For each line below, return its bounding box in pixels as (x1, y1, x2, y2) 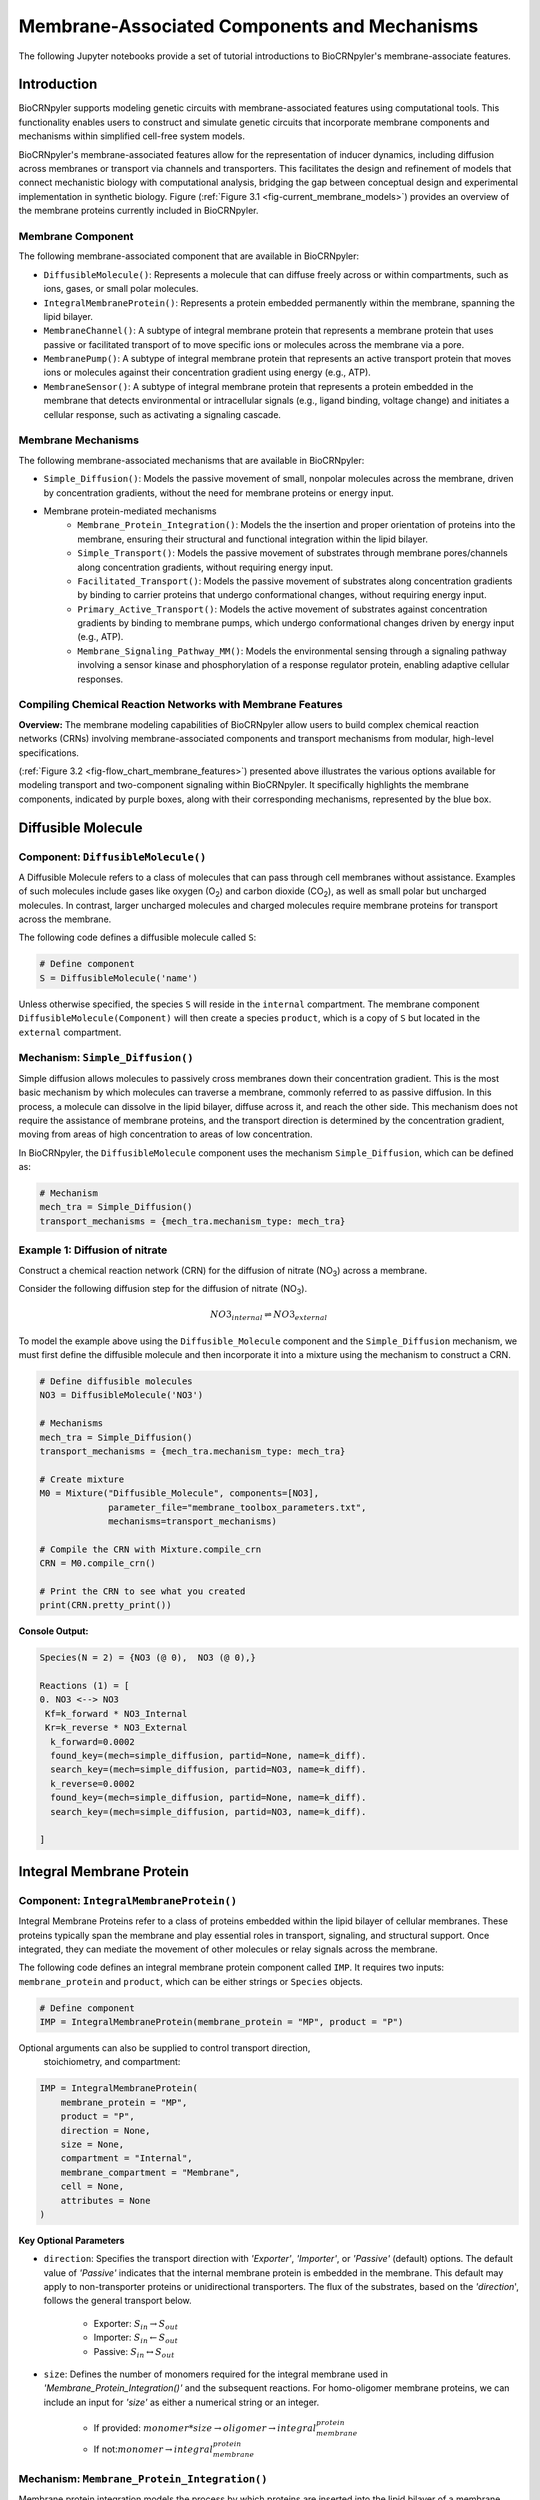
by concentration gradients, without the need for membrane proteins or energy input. (43, 486, 394, 499)
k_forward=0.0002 (50, 1736, 135, 1747)
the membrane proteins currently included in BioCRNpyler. (18, 205, 259, 217)
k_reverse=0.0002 (50, 1778, 135, 1789)
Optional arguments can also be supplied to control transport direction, (18, 2042, 311, 2054)
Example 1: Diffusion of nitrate (18, 1243, 168, 1257)
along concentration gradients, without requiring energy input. (77, 561, 334, 573)
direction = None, (60, 2125, 151, 2136)
